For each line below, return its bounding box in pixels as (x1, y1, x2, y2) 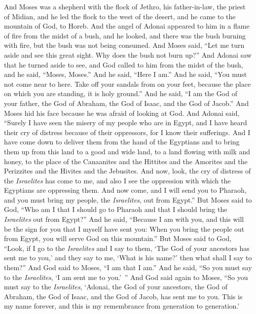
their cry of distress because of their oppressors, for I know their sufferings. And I (4, 127, 251, 137)
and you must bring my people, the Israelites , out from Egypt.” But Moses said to (4, 194, 252, 205)
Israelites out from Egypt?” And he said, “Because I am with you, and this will (4, 214, 244, 224)
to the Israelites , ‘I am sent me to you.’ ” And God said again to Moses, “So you (4, 272, 248, 282)
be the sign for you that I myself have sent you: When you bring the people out (4, 223, 245, 234)
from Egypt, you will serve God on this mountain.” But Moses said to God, (4, 233, 232, 244)
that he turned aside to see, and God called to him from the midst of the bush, (4, 59, 243, 70)
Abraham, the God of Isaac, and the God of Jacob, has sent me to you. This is (4, 291, 243, 301)
